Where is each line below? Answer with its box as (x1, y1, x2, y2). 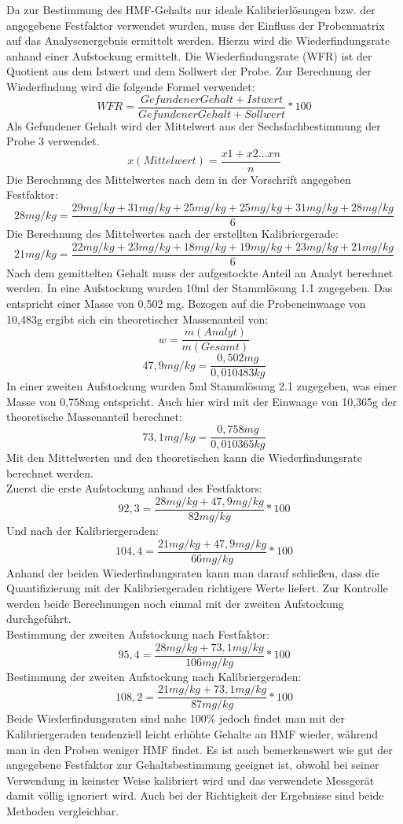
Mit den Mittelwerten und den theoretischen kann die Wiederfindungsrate (6, 449, 363, 466)
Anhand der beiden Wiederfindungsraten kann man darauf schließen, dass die (6, 564, 379, 580)
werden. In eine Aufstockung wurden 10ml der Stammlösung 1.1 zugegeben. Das (6, 280, 393, 296)
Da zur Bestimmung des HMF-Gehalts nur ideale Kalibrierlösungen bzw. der (6, 2, 376, 17)
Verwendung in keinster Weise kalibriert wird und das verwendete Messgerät (6, 771, 375, 788)
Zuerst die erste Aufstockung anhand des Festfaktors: (6, 480, 262, 496)
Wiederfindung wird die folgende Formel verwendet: (6, 78, 255, 94)
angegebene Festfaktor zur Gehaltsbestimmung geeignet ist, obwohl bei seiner (6, 756, 379, 773)
